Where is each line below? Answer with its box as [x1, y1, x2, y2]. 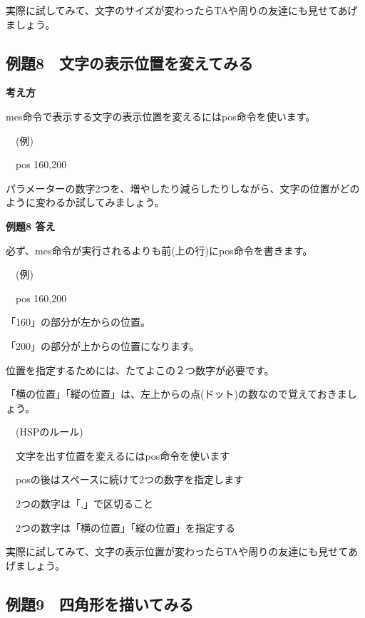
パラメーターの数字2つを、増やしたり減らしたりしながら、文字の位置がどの [6, 180, 360, 195]
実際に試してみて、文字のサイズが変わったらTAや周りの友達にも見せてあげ [6, 3, 358, 17]
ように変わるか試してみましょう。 [6, 195, 165, 210]
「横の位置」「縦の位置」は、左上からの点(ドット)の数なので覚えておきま [6, 386, 347, 401]
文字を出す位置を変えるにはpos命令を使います [15, 448, 230, 463]
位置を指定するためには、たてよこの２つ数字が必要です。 [6, 362, 274, 377]
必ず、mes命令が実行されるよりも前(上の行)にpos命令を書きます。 [6, 242, 313, 257]
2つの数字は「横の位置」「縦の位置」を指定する [15, 520, 235, 535]
